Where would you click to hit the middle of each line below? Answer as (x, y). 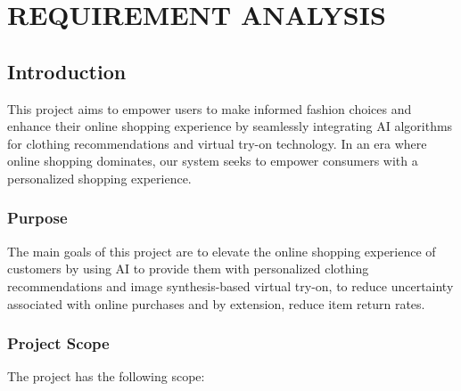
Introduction (67, 71)
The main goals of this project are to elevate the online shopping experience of (222, 251)
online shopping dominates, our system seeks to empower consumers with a (213, 161)
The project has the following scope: (106, 376)
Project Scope (58, 343)
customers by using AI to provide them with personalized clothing (188, 269)
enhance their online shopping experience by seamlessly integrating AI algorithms (230, 126)
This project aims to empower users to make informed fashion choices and (210, 108)
